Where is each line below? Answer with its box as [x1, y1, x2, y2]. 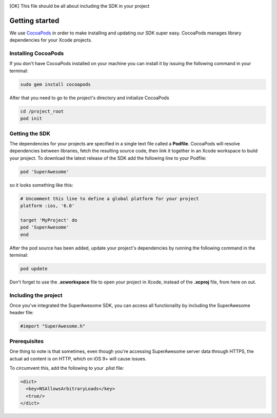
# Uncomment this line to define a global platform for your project [20, 196, 199, 201]
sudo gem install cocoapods [20, 81, 91, 87]
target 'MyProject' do [20, 217, 77, 223]
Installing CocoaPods [9, 50, 64, 57]
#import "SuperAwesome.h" [20, 324, 86, 329]
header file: [9, 310, 34, 316]
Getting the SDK [9, 130, 51, 137]
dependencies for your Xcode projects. [9, 37, 92, 43]
